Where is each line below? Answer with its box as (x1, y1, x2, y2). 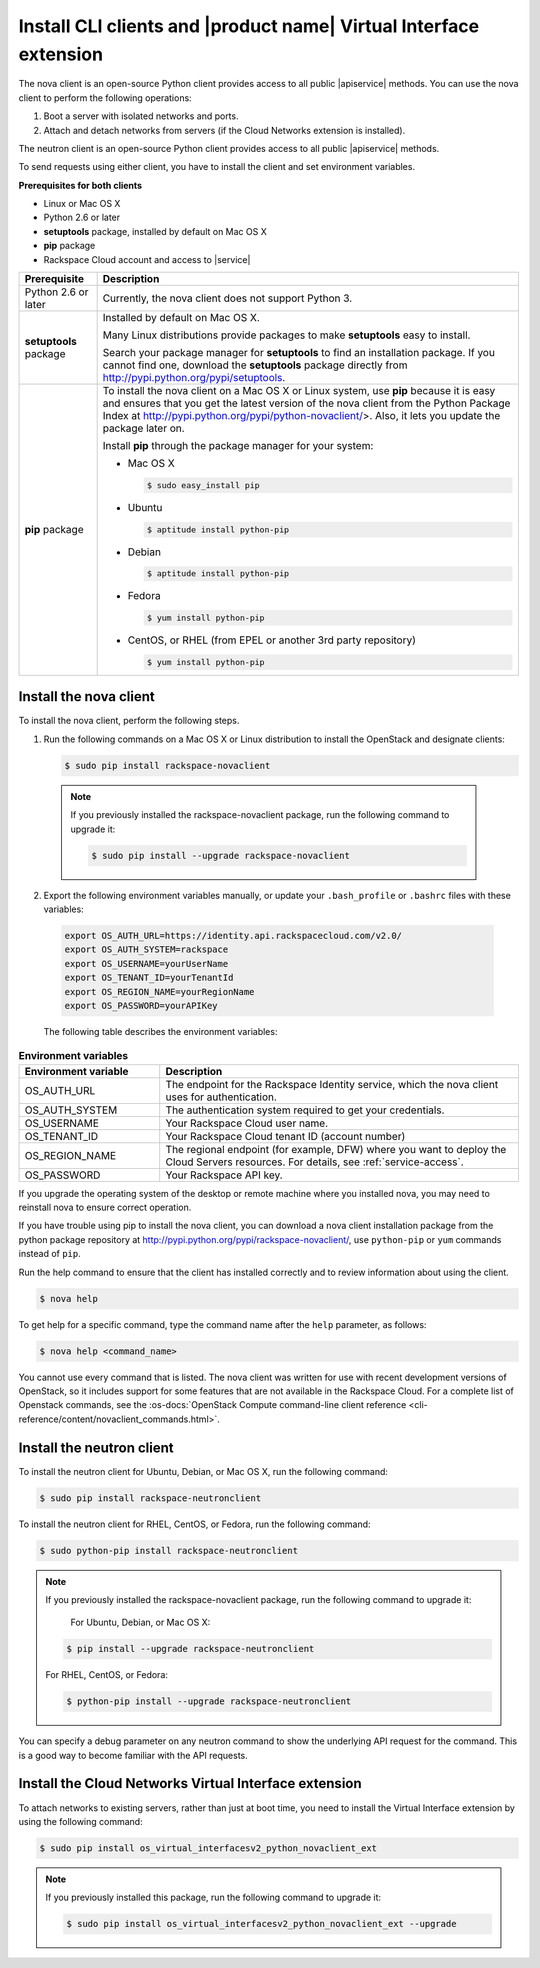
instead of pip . (18, 1248, 82, 1260)
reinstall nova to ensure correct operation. (18, 1201, 192, 1214)
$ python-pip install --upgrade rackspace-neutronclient (66, 1696, 352, 1707)
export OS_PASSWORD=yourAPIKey (64, 1000, 219, 1011)
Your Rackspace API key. (165, 1168, 284, 1182)
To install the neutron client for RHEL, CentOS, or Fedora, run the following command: (18, 1518, 371, 1530)
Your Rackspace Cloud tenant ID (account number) (165, 1129, 406, 1143)
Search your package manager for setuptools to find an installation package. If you (102, 346, 495, 360)
